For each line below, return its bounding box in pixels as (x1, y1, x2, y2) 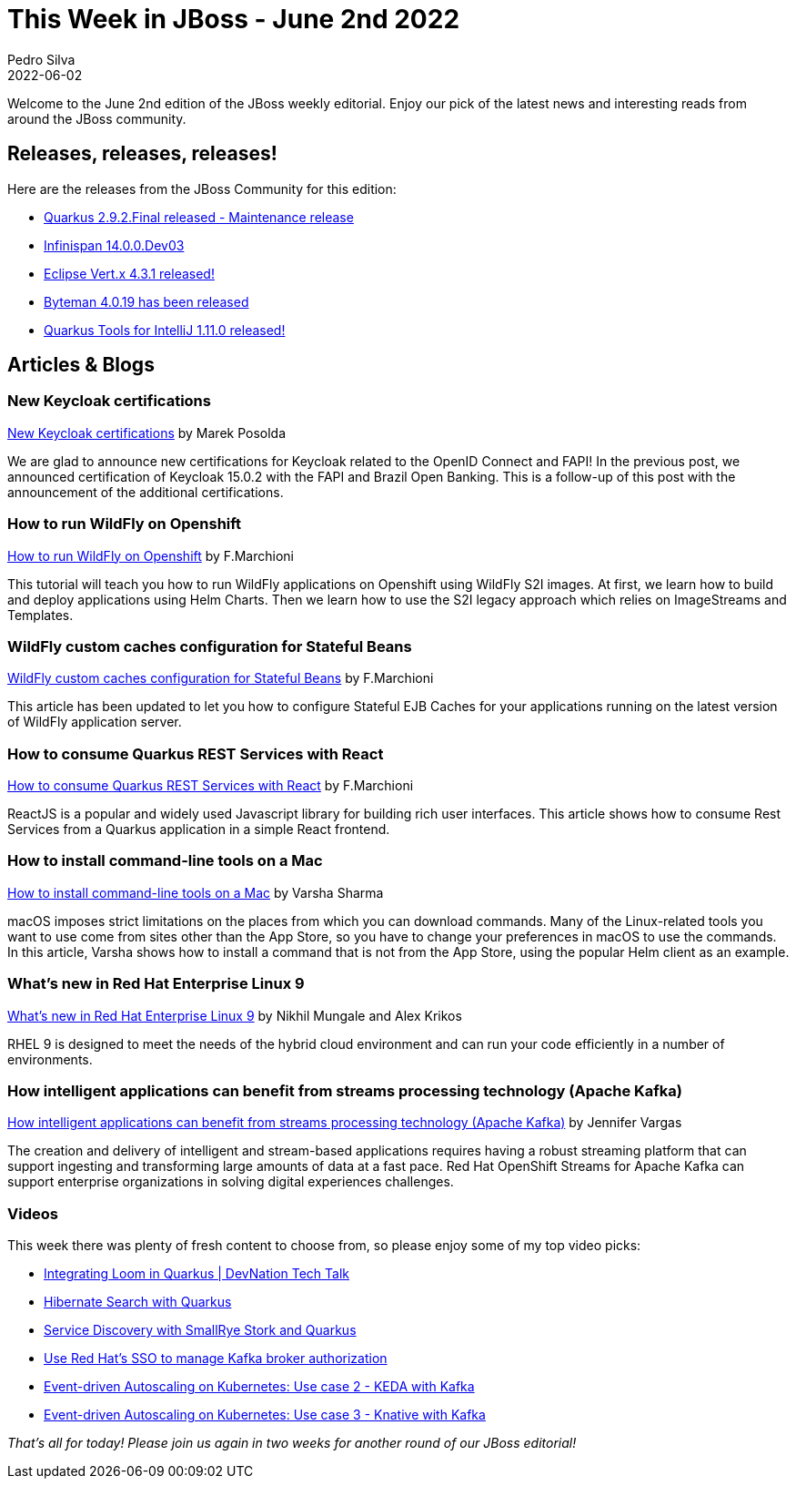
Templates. (7, 606, 74, 623)
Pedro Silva (7, 51, 76, 67)
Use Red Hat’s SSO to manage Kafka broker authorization (44, 1350, 388, 1367)
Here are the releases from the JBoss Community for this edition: (7, 180, 397, 197)
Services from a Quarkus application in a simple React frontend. (7, 821, 390, 838)
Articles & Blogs (7, 353, 155, 377)
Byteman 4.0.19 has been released (44, 293, 249, 310)
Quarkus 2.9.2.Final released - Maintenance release (44, 209, 354, 225)
